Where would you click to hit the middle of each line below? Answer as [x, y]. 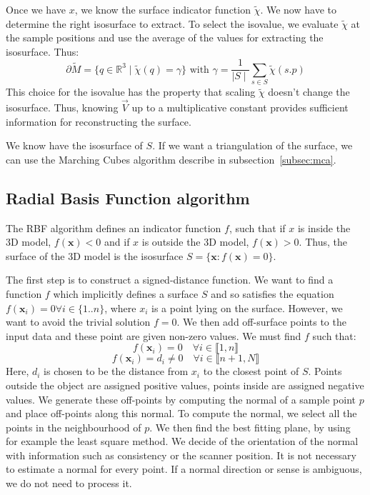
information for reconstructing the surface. [99, 121]
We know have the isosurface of [74, 145]
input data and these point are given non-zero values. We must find [154, 335]
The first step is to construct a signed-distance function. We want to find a [170, 280]
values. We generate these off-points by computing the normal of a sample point [181, 399]
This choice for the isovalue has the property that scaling [131, 92]
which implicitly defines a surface [126, 293]
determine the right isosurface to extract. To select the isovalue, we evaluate [172, 23]
